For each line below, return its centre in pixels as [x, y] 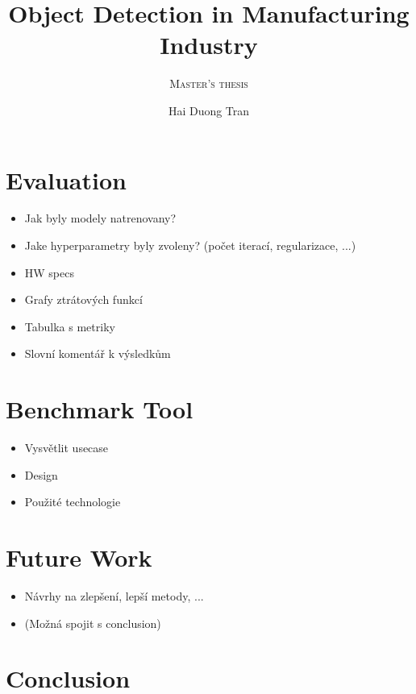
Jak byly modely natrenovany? [100, 218]
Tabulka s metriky [70, 326]
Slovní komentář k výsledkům [98, 353]
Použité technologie [73, 502]
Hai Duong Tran [209, 110]
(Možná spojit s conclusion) [93, 623]
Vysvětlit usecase [67, 448]
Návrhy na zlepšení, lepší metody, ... [114, 596]
